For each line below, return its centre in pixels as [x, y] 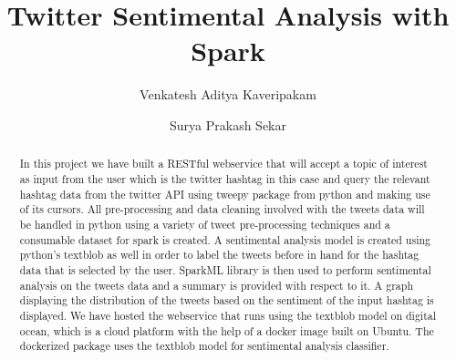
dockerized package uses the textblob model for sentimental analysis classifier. [204, 346]
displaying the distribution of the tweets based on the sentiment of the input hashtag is [227, 300]
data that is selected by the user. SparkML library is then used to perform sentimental [225, 269]
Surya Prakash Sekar [228, 124]
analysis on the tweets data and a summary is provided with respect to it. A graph [217, 285]
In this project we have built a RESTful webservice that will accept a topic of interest [223, 164]
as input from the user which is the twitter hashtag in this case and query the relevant [225, 178]
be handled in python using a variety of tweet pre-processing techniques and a [205, 224]
